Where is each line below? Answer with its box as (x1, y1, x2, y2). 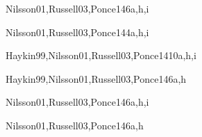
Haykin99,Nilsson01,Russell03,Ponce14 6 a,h (6, 71, 187, 86)
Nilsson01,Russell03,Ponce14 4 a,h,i (6, 24, 149, 39)
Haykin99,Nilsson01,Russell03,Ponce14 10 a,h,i (6, 48, 196, 63)
